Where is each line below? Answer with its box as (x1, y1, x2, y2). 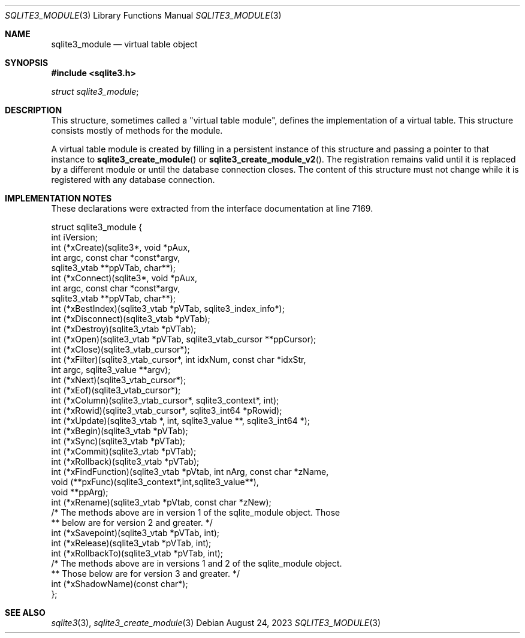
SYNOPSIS (5, 58, 49, 68)
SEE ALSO (5, 607, 46, 618)
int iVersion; (51, 232, 98, 242)
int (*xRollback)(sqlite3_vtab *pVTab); (51, 456, 200, 467)
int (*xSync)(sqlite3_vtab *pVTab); (51, 436, 186, 446)
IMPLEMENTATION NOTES (5, 193, 112, 203)
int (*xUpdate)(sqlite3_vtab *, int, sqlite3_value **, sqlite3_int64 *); (51, 416, 310, 426)
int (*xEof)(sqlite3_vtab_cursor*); (51, 385, 181, 395)
